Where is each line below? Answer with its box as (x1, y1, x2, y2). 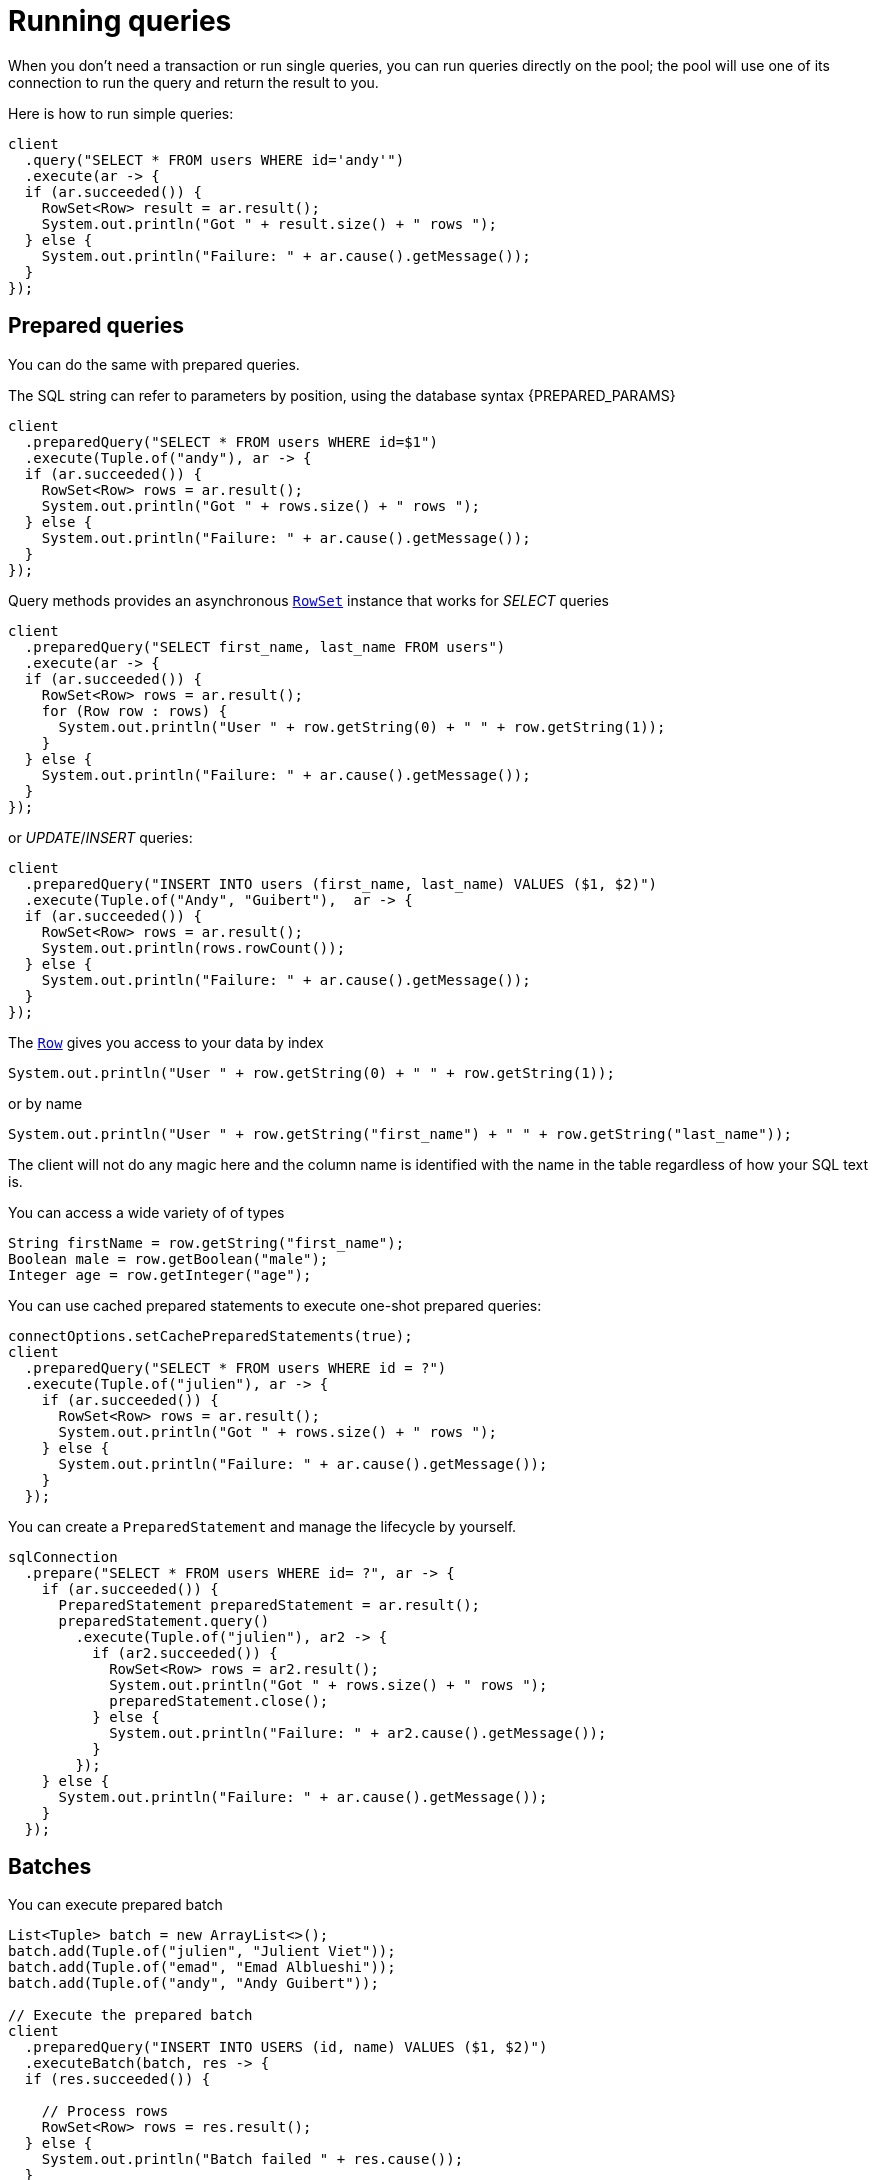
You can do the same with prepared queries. (8, 355, 300, 373)
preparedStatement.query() (58, 1612, 270, 1629)
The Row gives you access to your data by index (8, 1033, 324, 1051)
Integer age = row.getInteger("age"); (8, 1266, 312, 1283)
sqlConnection (8, 1548, 118, 1565)
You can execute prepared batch (8, 1896, 223, 1914)
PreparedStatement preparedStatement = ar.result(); (58, 1596, 481, 1613)
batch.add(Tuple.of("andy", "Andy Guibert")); (8, 1975, 379, 1992)
